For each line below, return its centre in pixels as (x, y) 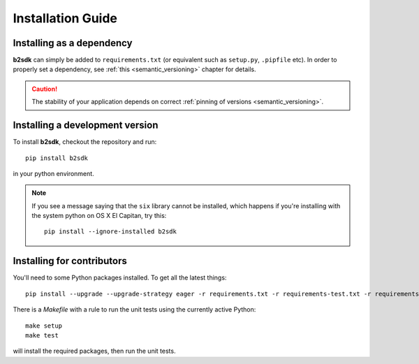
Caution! (45, 89)
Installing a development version (86, 125)
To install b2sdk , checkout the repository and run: (85, 142)
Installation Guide (65, 18)
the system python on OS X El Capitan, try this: (99, 216)
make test (42, 335)
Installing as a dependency (73, 43)
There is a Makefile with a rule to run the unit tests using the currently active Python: (134, 310)
